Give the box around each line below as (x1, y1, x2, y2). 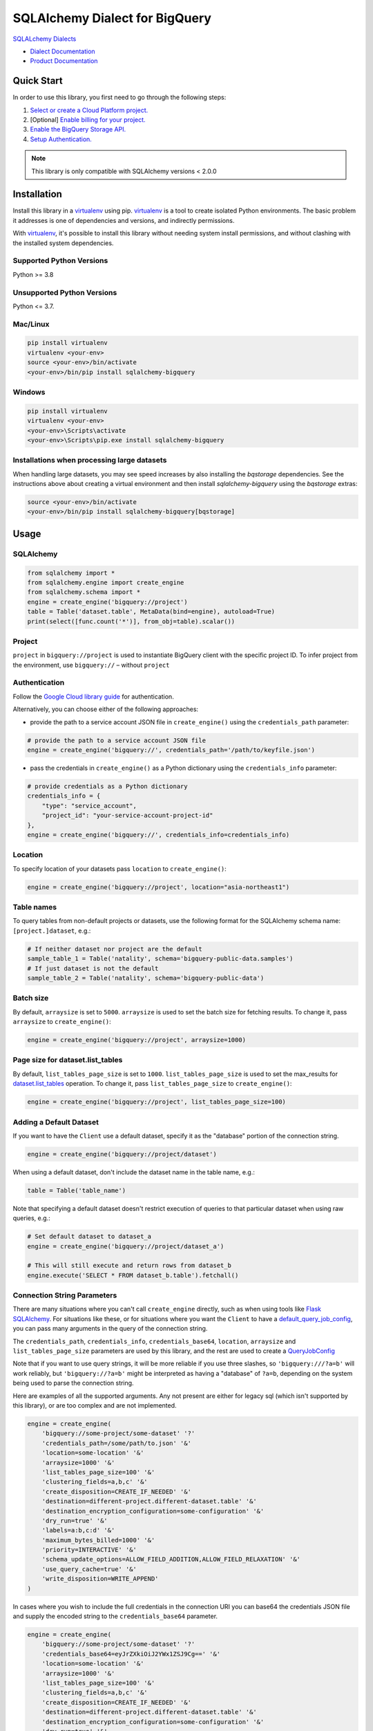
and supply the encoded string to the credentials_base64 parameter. (12, 1612, 218, 1620)
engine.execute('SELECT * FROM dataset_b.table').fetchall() (27, 1271, 239, 1279)
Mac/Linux (12, 319, 50, 329)
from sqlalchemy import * (27, 568, 115, 577)
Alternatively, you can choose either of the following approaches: (12, 705, 199, 713)
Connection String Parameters (12, 1291, 117, 1300)
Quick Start (12, 75, 63, 87)
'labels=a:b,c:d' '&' (41, 1527, 115, 1534)
